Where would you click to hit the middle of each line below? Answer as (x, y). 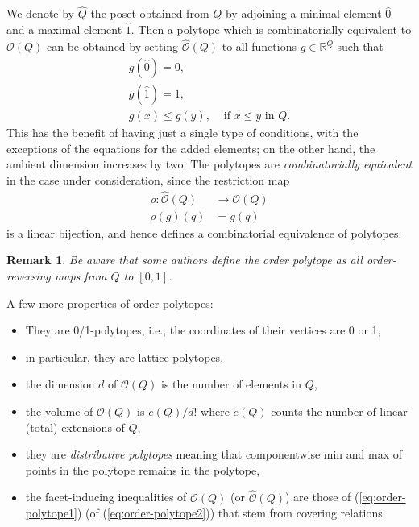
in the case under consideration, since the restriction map (148, 179)
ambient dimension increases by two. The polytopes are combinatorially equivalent (209, 164)
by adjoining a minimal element (303, 13)
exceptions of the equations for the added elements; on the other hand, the (191, 148)
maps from (81, 276)
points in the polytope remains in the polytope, (143, 469)
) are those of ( (322, 497)
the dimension (60, 384)
